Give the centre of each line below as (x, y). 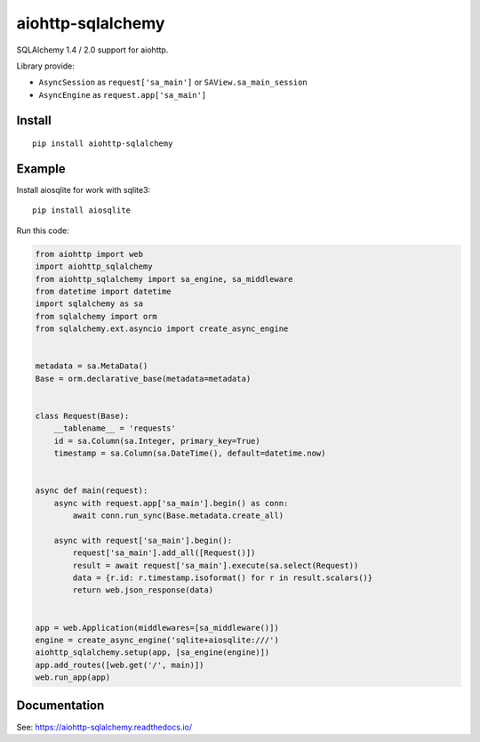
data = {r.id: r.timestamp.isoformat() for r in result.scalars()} (223, 577)
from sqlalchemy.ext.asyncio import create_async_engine (162, 329)
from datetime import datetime (104, 291)
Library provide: (46, 66)
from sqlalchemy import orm (96, 316)
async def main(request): (92, 491)
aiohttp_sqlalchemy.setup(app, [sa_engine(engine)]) (152, 653)
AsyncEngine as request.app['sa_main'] (123, 94)
